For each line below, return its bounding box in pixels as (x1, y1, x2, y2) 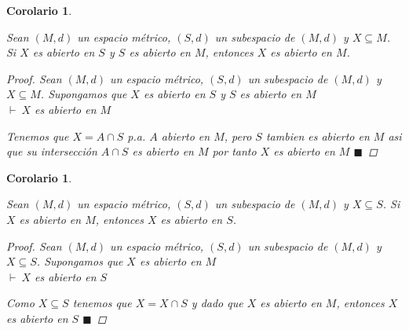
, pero (224, 127, 252, 144)
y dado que (191, 295, 243, 311)
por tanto (212, 143, 257, 159)
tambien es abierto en (265, 127, 370, 144)
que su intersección (6, 143, 97, 159)
